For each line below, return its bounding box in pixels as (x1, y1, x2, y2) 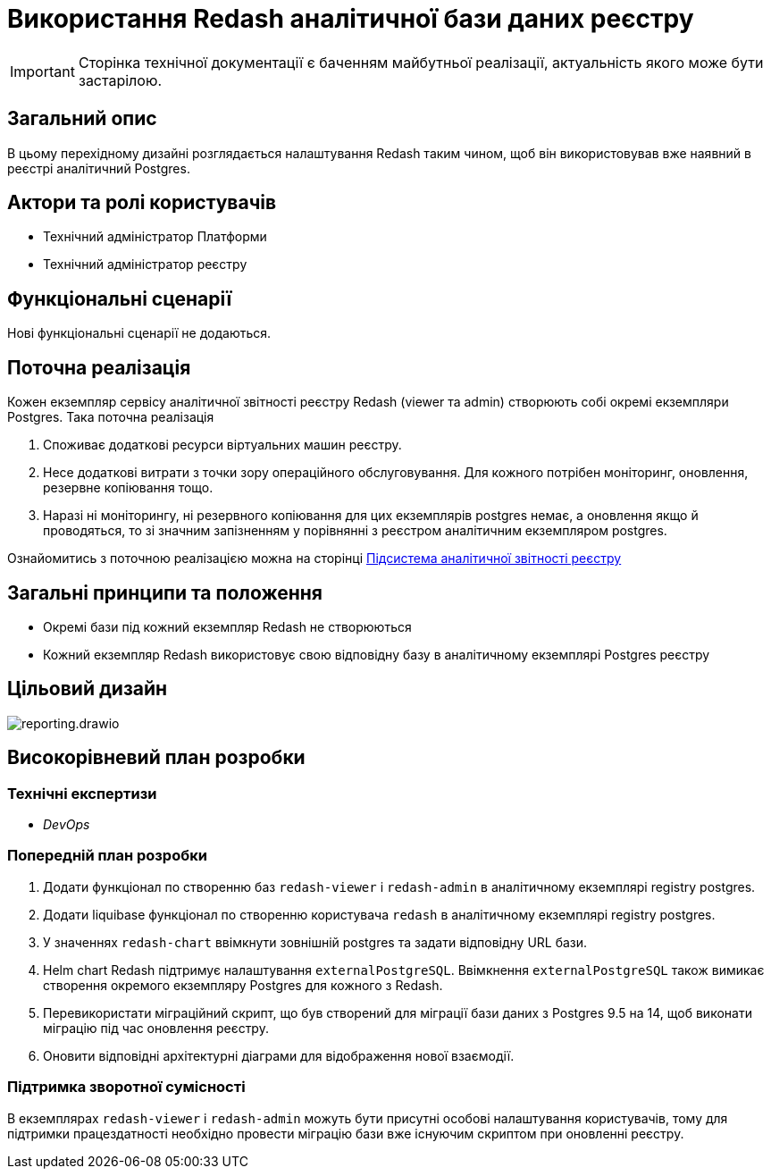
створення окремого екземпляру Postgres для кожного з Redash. (43, 977, 443, 993)
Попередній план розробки (7, 846, 207, 865)
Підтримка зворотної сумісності (7, 1078, 246, 1096)
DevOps (43, 817, 90, 833)
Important (10, 62, 75, 80)
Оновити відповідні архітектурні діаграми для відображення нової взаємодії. (43, 1047, 515, 1063)
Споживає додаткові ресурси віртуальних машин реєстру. (43, 437, 402, 453)
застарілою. (78, 71, 162, 89)
